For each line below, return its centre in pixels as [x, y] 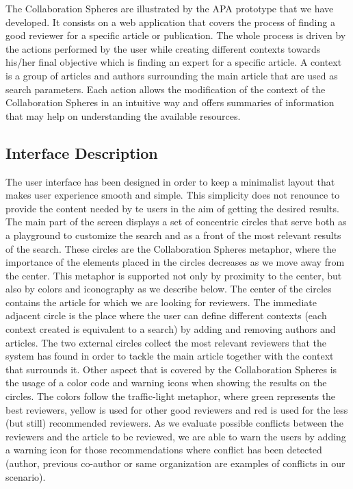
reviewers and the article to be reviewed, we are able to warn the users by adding [176, 436]
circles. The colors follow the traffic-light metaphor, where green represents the [171, 396]
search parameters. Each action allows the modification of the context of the [166, 89]
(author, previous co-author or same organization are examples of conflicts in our [175, 463]
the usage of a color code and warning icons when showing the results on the [166, 383]
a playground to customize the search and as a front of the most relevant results [173, 235]
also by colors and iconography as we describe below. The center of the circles [169, 289]
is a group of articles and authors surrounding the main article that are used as [172, 75]
